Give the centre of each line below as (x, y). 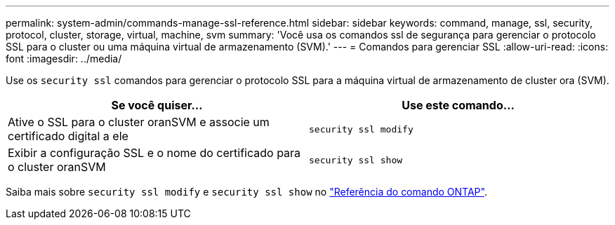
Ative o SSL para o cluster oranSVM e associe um (139, 122)
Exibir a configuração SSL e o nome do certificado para (154, 153)
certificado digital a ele (68, 136)
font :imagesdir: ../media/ (64, 59)
